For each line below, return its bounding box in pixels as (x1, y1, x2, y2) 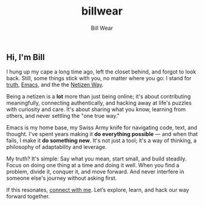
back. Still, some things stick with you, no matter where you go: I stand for (6, 75, 192, 82)
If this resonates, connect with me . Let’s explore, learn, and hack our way (6, 187, 189, 194)
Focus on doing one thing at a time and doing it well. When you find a (6, 162, 180, 169)
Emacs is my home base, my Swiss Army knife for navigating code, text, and (6, 124, 197, 131)
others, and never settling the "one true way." (6, 112, 120, 120)
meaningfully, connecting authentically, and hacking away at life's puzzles (6, 99, 192, 107)
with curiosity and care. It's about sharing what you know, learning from (6, 106, 186, 113)
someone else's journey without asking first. (6, 174, 117, 182)
